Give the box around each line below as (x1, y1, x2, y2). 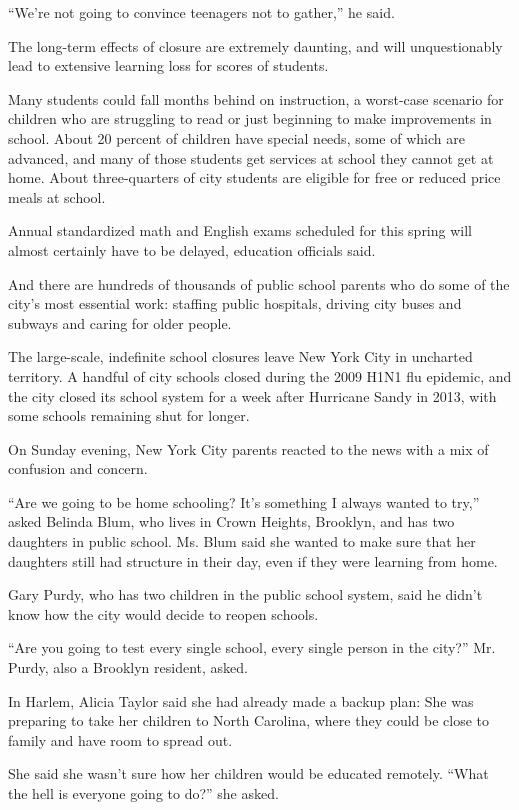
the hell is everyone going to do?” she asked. (8, 783, 279, 803)
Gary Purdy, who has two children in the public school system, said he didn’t (8, 584, 483, 605)
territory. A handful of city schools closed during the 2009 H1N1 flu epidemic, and (8, 365, 512, 386)
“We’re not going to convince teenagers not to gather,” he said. (8, 2, 395, 22)
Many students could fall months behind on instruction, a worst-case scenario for (8, 88, 504, 109)
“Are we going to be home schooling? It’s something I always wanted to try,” (8, 491, 480, 512)
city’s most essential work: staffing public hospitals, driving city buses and (8, 293, 462, 314)
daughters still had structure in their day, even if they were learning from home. (8, 550, 498, 571)
